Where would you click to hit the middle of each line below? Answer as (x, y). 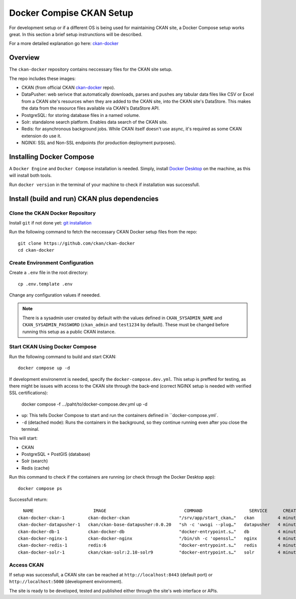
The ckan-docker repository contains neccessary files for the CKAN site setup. (91, 70)
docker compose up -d (44, 368)
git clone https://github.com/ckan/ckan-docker (76, 243)
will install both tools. (30, 176)
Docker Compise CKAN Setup (71, 13)
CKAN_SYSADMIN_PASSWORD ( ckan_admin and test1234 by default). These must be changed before (126, 325)
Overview (24, 57)
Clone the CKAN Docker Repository (53, 213)
